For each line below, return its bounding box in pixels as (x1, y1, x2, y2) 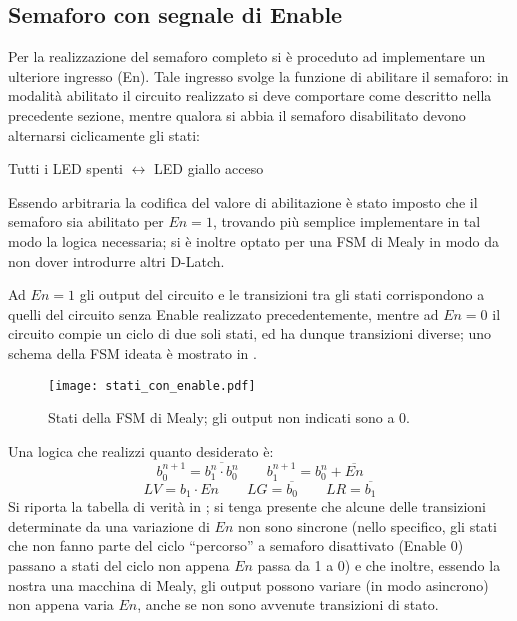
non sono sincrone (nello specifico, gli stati (238, 515, 497, 536)
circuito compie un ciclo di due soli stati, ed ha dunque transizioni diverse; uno (8, 323, 492, 344)
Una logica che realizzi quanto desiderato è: (8, 440, 274, 461)
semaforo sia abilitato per (8, 211, 164, 232)
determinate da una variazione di (8, 515, 210, 536)
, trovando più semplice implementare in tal (212, 211, 481, 232)
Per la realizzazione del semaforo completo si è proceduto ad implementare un (8, 46, 486, 67)
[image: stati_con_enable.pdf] (48, 378, 256, 393)
